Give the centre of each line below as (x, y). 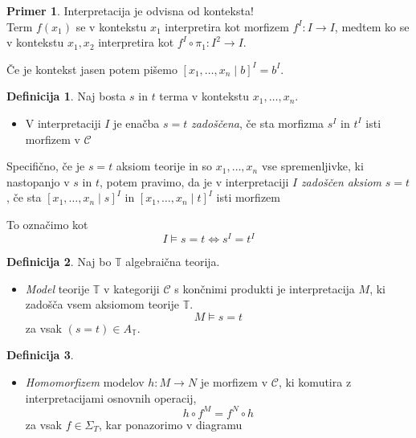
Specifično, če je (46, 166)
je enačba (137, 123)
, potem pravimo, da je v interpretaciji (194, 181)
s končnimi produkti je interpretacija (265, 288)
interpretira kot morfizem (227, 26)
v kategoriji (132, 288)
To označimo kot (47, 224)
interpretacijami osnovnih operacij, (111, 397)
